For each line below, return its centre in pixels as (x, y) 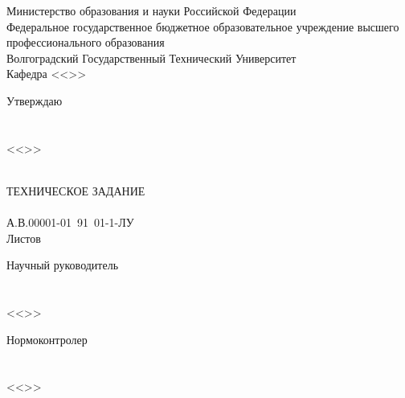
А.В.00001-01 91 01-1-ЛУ (70, 222)
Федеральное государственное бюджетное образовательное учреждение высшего (203, 26)
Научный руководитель (63, 265)
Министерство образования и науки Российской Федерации (151, 10)
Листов (24, 238)
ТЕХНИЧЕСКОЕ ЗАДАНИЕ (76, 190)
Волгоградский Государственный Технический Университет (151, 57)
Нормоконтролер (47, 339)
